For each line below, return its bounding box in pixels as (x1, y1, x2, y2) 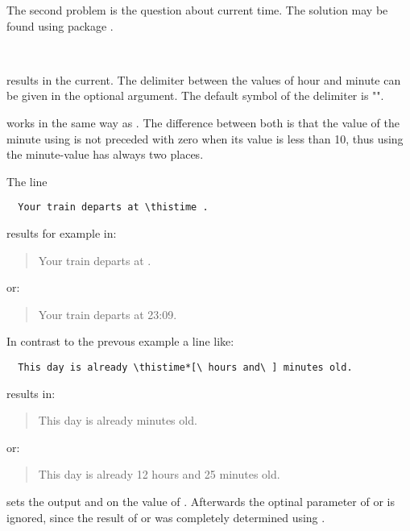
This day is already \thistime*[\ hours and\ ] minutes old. (18, 361, 353, 373)
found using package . (6, 17, 114, 34)
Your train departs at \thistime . (18, 201, 209, 214)
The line (6, 172, 48, 189)
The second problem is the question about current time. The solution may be (6, 2, 388, 18)
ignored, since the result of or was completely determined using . (6, 508, 325, 525)
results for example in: (6, 225, 117, 241)
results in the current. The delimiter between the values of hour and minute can (6, 71, 401, 88)
